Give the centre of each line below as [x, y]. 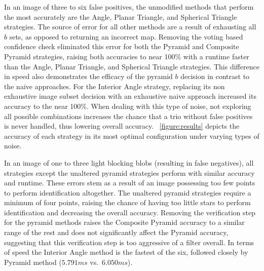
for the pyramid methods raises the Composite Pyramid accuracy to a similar [124, 222]
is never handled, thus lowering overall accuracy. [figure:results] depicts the [122, 126]
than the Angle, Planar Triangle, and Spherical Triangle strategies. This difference [132, 66]
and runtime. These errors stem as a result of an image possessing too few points [130, 183]
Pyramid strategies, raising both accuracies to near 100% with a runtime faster [127, 56]
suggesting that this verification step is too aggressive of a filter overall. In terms [129, 242]
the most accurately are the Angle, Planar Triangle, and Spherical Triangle [121, 16]
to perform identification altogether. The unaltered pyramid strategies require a [128, 192]
